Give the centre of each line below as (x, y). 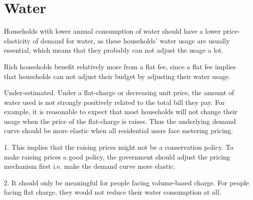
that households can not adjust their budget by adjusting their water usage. (117, 76)
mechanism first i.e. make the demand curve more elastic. (90, 166)
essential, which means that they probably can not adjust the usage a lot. (114, 50)
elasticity (17, 40)
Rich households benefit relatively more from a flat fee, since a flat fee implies (120, 66)
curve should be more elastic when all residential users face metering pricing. (118, 130)
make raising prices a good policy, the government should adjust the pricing (117, 156)
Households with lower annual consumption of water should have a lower (112, 31)
